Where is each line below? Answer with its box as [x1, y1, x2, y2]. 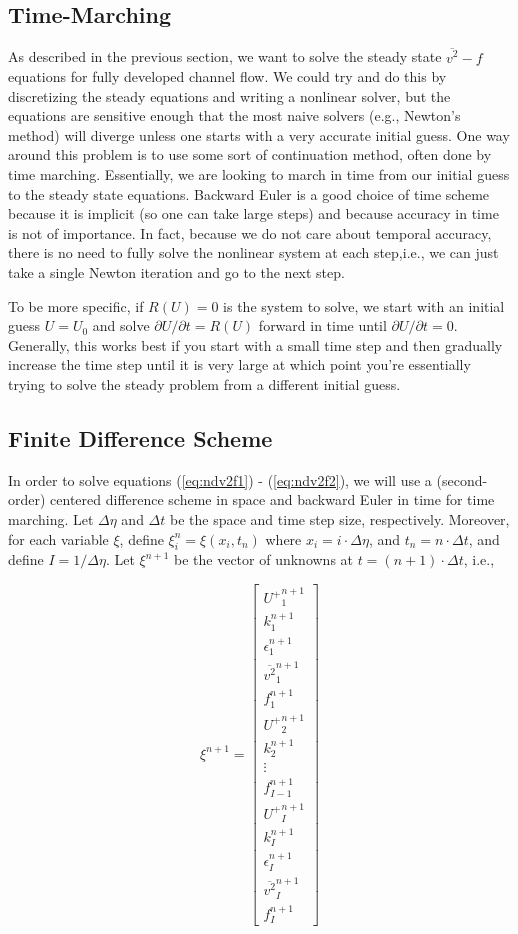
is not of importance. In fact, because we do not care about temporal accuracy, [8, 222, 492, 243]
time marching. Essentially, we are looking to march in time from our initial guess [8, 164, 510, 185]
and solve [92, 315, 150, 336]
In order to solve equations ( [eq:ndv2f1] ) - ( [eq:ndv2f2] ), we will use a [8, 469, 432, 490]
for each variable [8, 528, 109, 549]
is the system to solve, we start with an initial [223, 295, 505, 316]
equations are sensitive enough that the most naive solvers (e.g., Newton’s [8, 105, 461, 126]
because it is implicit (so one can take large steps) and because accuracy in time [8, 203, 499, 224]
